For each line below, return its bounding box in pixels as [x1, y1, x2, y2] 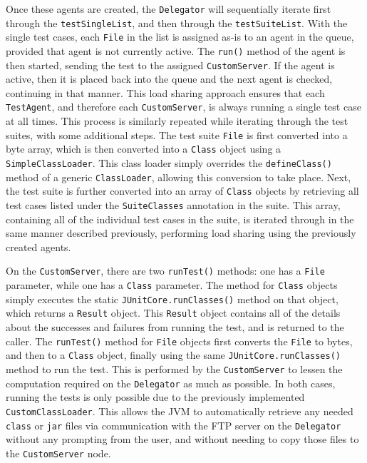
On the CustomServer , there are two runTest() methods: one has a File [6, 263, 325, 278]
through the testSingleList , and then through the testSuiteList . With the [6, 15, 348, 30]
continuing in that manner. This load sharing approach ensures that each [6, 85, 325, 100]
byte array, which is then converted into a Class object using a [6, 141, 281, 156]
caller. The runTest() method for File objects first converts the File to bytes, [6, 333, 353, 348]
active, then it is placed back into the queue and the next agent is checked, [6, 71, 333, 86]
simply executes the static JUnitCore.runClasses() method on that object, [6, 291, 338, 306]
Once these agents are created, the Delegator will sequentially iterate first [6, 1, 331, 16]
